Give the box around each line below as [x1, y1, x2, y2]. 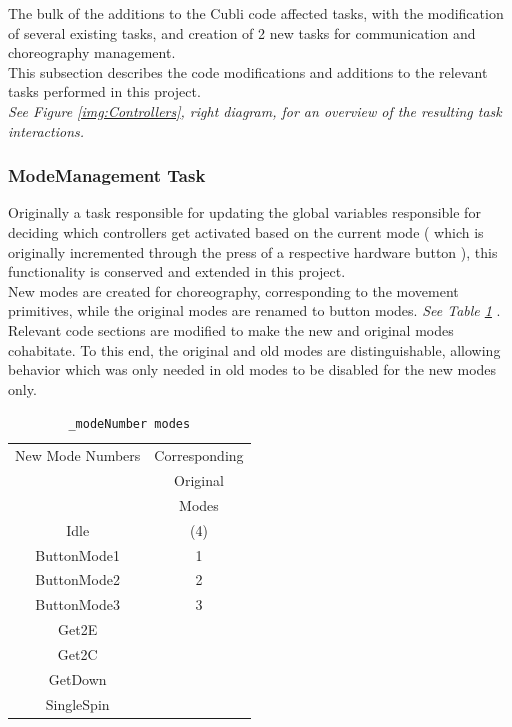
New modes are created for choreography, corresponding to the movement [8, 280, 459, 301]
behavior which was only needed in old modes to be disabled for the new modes [8, 359, 497, 380]
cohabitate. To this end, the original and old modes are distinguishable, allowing [8, 339, 501, 360]
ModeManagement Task [8, 163, 206, 188]
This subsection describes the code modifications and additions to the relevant [8, 61, 488, 82]
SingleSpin [45, 693, 110, 714]
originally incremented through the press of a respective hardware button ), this [8, 241, 498, 262]
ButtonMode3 [35, 594, 120, 615]
